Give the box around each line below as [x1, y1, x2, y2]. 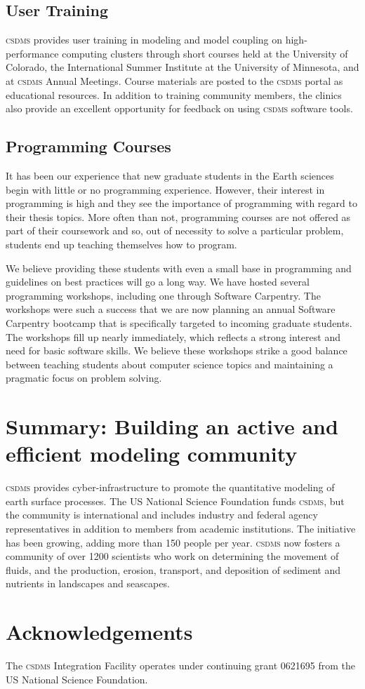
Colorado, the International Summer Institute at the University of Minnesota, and [6, 60, 359, 74]
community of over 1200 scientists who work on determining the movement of [6, 549, 339, 563]
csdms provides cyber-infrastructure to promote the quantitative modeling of [6, 480, 335, 495]
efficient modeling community [6, 439, 298, 468]
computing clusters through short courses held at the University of [62, 46, 348, 60]
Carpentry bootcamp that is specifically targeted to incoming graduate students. [6, 315, 352, 330]
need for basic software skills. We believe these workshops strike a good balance [6, 343, 347, 358]
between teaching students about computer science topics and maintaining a [6, 356, 333, 371]
